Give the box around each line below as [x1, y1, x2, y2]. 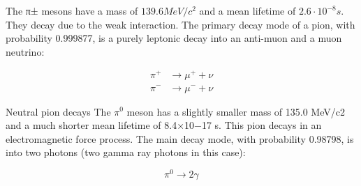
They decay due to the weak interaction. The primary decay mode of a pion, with [6, 17, 355, 31]
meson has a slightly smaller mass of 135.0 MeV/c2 [126, 104, 345, 118]
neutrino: [6, 44, 45, 59]
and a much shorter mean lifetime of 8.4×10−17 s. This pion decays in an [6, 118, 322, 132]
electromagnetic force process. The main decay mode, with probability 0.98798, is [6, 131, 354, 146]
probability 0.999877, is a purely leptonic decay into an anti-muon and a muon [6, 31, 342, 45]
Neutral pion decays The [6, 104, 111, 118]
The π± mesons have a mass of [6, 3, 138, 17]
